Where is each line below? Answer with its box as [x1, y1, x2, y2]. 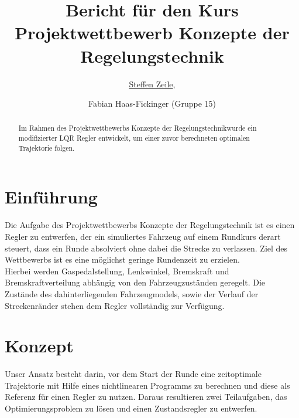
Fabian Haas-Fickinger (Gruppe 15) [88, 97, 216, 110]
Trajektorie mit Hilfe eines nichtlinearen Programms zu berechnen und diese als [5, 379, 290, 391]
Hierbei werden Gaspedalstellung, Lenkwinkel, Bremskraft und [5, 264, 229, 277]
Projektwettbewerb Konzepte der [15, 21, 290, 45]
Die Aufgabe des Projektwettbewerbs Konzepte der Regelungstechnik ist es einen [5, 219, 295, 231]
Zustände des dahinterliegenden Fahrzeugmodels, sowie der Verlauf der [5, 287, 259, 300]
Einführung [5, 185, 98, 209]
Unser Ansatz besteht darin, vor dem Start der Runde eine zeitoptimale [5, 368, 262, 380]
